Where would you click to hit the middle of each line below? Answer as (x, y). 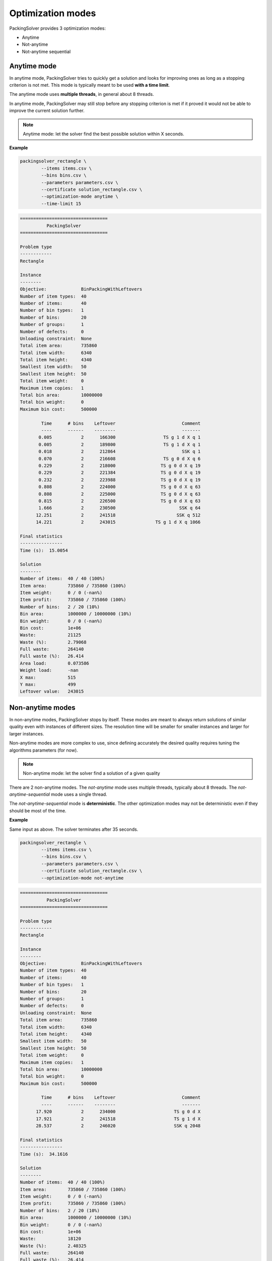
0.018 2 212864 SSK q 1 (120, 452)
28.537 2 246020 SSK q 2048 (118, 1126)
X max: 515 (48, 677)
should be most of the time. (38, 811)
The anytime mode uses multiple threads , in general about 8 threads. (82, 94)
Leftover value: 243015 (52, 692)
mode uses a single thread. (79, 794)
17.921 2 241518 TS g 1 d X (118, 1119)
